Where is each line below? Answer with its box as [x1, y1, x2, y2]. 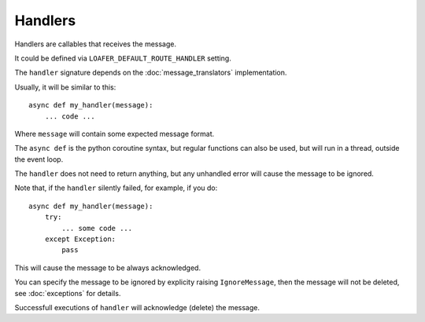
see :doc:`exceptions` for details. [14, 288, 121, 298]
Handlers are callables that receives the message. [14, 39, 177, 49]
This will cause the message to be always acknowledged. [14, 263, 201, 273]
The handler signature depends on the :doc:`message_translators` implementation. [14, 68, 287, 78]
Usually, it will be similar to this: [14, 82, 116, 92]
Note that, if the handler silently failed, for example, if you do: [14, 183, 218, 192]
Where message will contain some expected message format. [14, 129, 215, 138]
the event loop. [14, 154, 64, 164]
